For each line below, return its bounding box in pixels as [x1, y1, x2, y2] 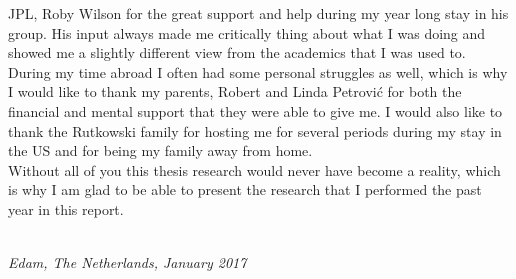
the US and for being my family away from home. [8, 140, 313, 161]
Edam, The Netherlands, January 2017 [8, 252, 247, 273]
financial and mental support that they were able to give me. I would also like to [8, 100, 503, 121]
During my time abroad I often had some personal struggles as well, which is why [8, 61, 508, 82]
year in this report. [8, 198, 124, 219]
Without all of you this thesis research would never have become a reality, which [8, 159, 501, 180]
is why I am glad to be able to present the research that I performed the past [8, 179, 482, 200]
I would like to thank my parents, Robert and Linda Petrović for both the [8, 81, 462, 102]
